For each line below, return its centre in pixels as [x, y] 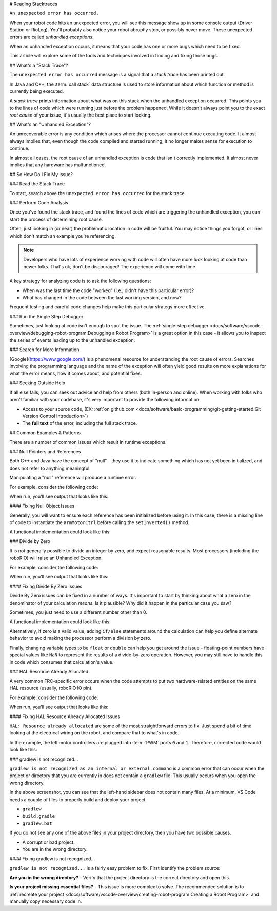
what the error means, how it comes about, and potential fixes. [76, 373]
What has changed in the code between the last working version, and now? [102, 297]
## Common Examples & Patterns [45, 433]
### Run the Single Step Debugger [46, 316]
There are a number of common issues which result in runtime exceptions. [88, 442]
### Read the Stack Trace [37, 184]
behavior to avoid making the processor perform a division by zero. [81, 638]
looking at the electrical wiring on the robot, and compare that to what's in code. [94, 733]
